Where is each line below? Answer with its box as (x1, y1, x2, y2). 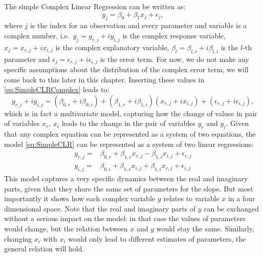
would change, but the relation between (4, 223, 128, 234)
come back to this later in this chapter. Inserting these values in (4, 74, 205, 84)
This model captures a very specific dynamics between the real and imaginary (4, 173, 248, 184)
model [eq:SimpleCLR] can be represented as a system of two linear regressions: (4, 138, 254, 149)
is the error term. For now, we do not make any (100, 53, 249, 64)
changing (4, 233, 32, 244)
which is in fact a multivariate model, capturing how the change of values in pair (4, 108, 257, 118)
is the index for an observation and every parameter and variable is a (30, 20, 247, 31)
